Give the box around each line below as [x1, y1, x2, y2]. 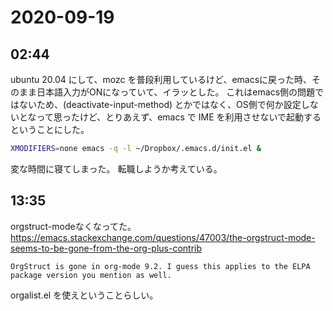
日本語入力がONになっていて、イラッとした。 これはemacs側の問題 [36, 86, 316, 98]
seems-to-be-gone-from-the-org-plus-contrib [10, 242, 203, 254]
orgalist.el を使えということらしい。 [10, 289, 159, 301]
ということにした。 [10, 124, 90, 135]
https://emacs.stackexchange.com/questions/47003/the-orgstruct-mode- [10, 231, 316, 243]
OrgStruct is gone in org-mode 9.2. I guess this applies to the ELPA [10, 261, 311, 271]
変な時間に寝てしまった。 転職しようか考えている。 [10, 162, 223, 175]
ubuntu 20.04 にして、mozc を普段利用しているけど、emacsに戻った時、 [10, 74, 313, 85]
